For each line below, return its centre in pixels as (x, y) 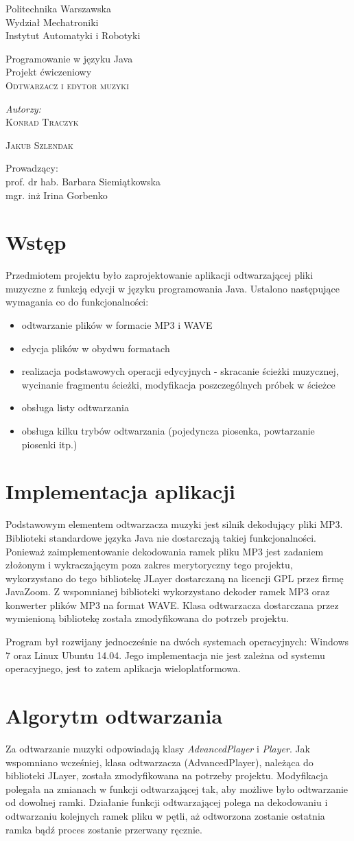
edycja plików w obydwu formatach (96, 348)
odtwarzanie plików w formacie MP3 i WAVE (117, 325)
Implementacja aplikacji (120, 491)
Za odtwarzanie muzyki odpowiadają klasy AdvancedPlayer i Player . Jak (158, 748)
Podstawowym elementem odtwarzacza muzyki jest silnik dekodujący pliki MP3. (174, 524)
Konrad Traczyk (42, 122)
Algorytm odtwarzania (114, 716)
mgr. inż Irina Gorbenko (57, 195)
